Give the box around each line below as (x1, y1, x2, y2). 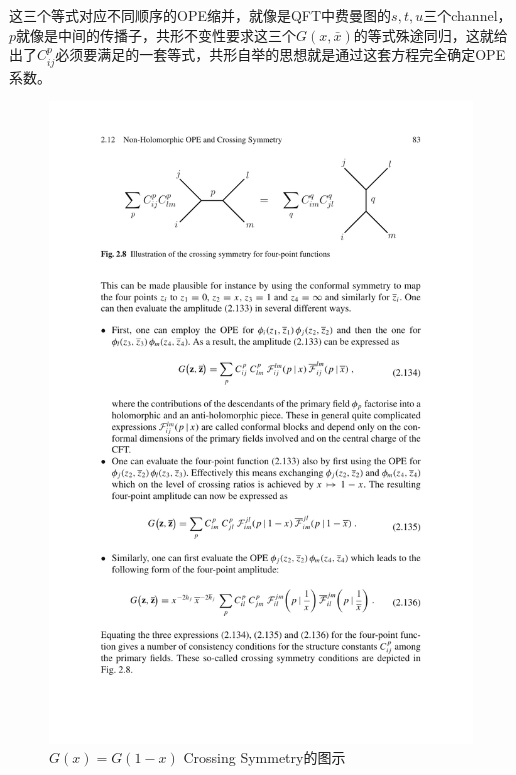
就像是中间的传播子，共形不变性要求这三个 (16, 24, 297, 45)
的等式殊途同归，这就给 (353, 24, 508, 45)
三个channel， (423, 5, 512, 25)
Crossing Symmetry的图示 (183, 747, 346, 768)
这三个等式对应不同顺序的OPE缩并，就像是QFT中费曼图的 (9, 5, 392, 25)
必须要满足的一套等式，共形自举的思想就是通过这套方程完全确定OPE (55, 44, 506, 65)
